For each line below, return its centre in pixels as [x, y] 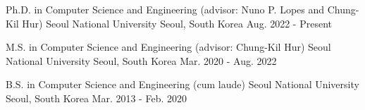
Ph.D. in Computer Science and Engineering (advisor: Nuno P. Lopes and [165, 9]
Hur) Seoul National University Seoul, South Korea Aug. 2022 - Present [177, 23]
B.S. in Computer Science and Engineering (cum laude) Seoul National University [182, 84]
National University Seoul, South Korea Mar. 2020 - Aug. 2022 [141, 60]
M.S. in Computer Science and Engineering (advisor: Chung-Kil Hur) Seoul [168, 47]
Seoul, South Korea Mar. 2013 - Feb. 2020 [96, 98]
